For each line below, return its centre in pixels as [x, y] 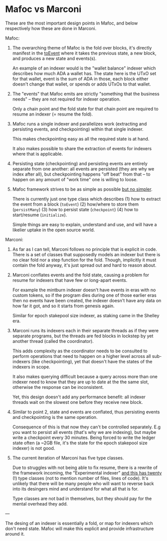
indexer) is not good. [34, 448]
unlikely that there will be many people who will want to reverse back [83, 483]
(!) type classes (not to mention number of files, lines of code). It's [80, 478]
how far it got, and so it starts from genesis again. [63, 306]
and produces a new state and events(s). [54, 58]
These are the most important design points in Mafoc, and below [72, 23]
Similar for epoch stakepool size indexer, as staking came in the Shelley [86, 315]
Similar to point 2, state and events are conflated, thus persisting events [86, 412]
